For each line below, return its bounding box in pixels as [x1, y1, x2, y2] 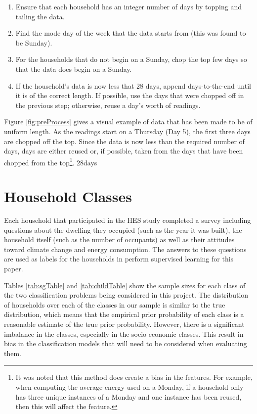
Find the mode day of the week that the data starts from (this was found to [15, 28, 246, 38]
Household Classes [4, 186, 132, 207]
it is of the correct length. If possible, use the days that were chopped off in [15, 90, 244, 101]
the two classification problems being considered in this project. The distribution [4, 290, 249, 300]
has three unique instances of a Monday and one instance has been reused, [15, 391, 242, 402]
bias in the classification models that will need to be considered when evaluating [4, 338, 247, 349]
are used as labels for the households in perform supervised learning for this [4, 254, 234, 264]
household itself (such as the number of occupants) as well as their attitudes [4, 234, 235, 245]
